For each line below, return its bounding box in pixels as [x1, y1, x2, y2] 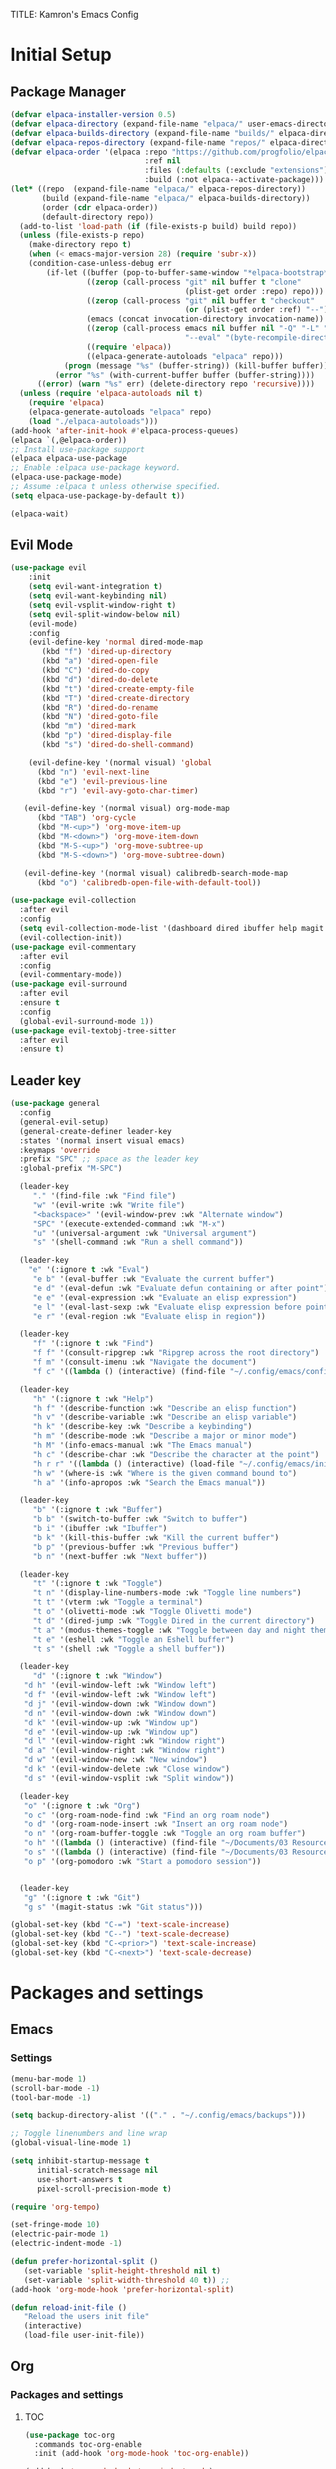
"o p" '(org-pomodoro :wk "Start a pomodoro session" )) [23, 1856, 262, 1866]
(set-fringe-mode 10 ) [10, 2220, 101, 2230]
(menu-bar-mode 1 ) [10, 2074, 87, 2084]
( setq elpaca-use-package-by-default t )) [10, 490, 186, 501]
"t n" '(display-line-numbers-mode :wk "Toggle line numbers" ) [32, 1588, 302, 1598]
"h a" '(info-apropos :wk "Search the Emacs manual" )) [32, 1477, 267, 1488]
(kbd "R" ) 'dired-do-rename [41, 702, 159, 713]
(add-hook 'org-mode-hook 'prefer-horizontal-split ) [10, 2284, 235, 2294]
